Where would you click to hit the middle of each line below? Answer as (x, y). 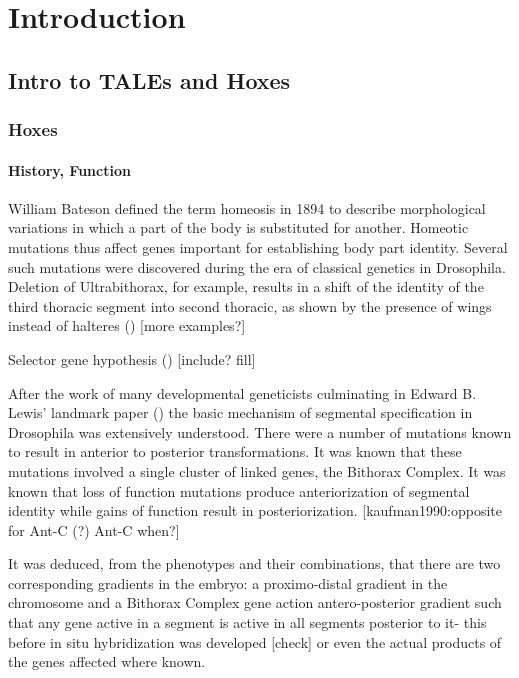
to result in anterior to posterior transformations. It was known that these (235, 451)
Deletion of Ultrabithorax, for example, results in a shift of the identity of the (246, 286)
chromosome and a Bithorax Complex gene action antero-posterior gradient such (255, 602)
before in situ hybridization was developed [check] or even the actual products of (255, 641)
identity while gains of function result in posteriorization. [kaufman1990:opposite (255, 510)
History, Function (69, 169)
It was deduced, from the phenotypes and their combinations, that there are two (254, 563)
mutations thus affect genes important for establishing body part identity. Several (258, 246)
